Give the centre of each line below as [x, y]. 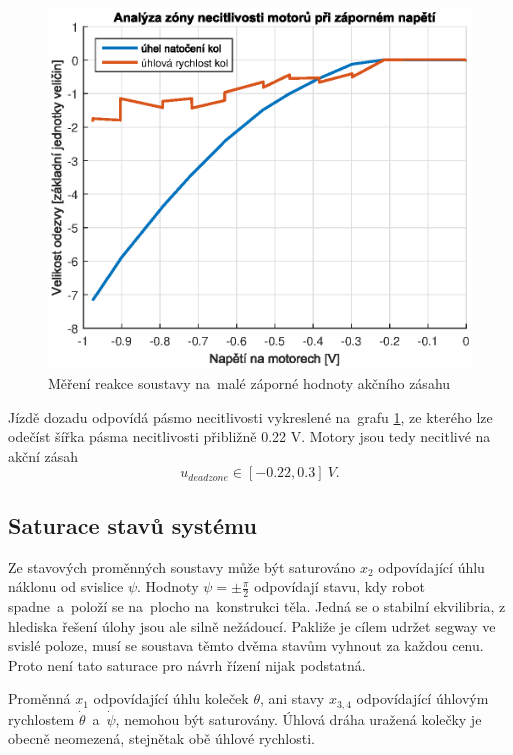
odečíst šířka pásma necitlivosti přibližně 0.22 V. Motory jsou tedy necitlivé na [249, 436]
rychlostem [41, 718]
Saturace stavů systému [132, 524]
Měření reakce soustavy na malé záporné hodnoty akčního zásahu [249, 382]
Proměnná [39, 698]
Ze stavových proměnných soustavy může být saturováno [182, 566]
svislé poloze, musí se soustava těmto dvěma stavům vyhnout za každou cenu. [246, 645]
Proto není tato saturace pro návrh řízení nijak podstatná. [187, 664]
